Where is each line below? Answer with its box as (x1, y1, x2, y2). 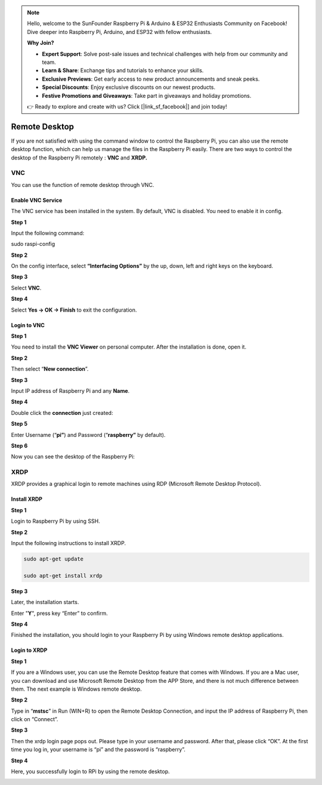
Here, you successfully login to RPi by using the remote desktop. (11, 768, 170, 775)
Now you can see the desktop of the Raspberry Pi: (11, 453, 135, 460)
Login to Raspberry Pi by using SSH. (11, 518, 101, 525)
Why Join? (27, 39, 54, 47)
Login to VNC (11, 321, 45, 328)
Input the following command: (11, 229, 85, 236)
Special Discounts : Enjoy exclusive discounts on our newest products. (42, 84, 216, 91)
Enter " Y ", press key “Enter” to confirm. (11, 609, 109, 617)
